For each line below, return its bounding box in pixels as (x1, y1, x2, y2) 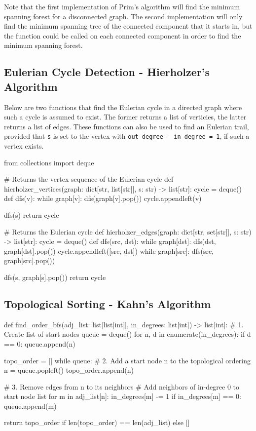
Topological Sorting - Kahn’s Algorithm (4, 296, 211, 311)
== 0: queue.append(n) (4, 338, 75, 349)
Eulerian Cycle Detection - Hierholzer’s (4, 64, 210, 79)
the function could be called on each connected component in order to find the (4, 30, 241, 40)
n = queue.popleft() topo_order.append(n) (4, 365, 134, 375)
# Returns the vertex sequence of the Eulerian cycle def (4, 174, 174, 184)
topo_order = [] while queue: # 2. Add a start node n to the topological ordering (4, 355, 251, 365)
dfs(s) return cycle (4, 209, 59, 220)
